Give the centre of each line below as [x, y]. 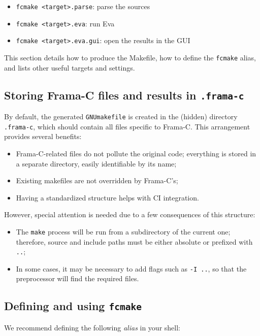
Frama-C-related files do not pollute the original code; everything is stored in [136, 153]
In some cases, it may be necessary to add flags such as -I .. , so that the [131, 268]
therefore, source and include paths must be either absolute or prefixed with [134, 241]
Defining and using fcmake [73, 306]
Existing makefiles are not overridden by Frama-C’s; [97, 180]
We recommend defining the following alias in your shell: [92, 327]
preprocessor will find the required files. [77, 278]
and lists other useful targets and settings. [70, 67]
